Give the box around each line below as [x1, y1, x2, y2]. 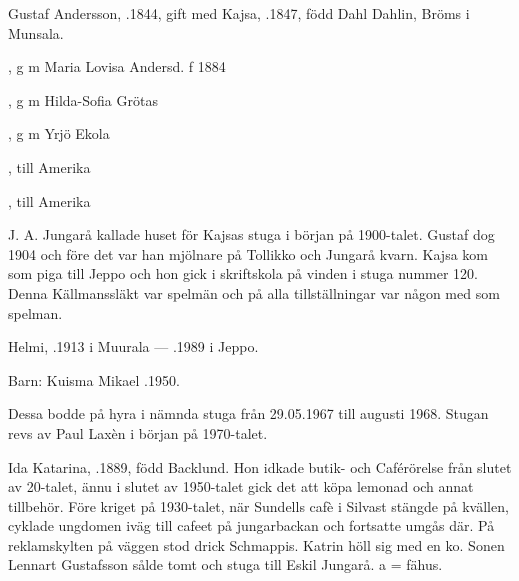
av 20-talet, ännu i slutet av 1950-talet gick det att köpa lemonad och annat [8, 476, 474, 497]
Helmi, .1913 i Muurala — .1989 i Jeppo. [8, 336, 259, 357]
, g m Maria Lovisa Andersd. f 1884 [8, 56, 226, 77]
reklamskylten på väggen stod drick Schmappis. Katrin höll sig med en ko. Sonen [8, 534, 505, 555]
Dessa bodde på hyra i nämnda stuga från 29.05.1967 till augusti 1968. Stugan [8, 403, 489, 424]
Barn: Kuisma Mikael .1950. [8, 369, 180, 390]
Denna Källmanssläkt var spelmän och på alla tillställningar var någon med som [8, 282, 500, 303]
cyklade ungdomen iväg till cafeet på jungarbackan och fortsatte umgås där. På [8, 515, 495, 536]
